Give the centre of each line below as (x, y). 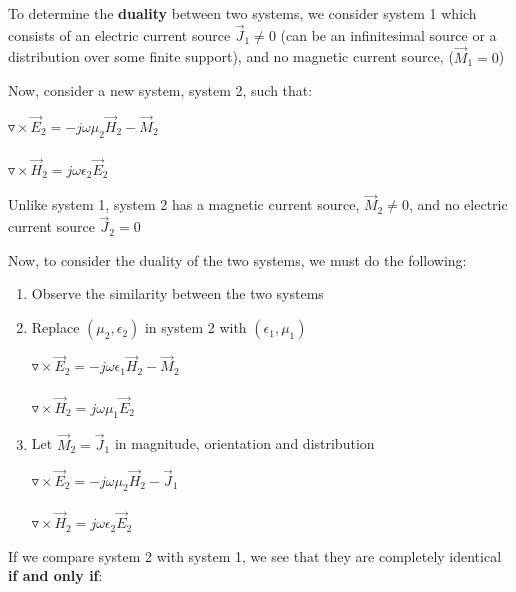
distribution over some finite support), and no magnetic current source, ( (231, 56)
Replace (55, 327)
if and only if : (55, 575)
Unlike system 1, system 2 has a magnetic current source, (184, 204)
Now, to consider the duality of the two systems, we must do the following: (237, 259)
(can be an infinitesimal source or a (388, 34)
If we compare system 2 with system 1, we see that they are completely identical (255, 555)
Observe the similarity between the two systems (177, 293)
